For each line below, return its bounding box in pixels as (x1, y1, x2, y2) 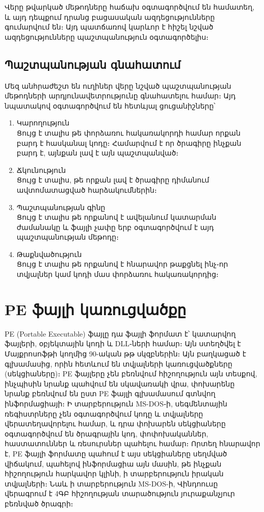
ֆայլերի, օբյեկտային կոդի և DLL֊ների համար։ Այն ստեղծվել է (5, 338, 241, 349)
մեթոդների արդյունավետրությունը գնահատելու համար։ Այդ (5, 90, 236, 101)
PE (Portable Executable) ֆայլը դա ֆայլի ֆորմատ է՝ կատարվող (5, 328, 236, 339)
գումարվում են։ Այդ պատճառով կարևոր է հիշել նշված (5, 21, 214, 32)
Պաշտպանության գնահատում (5, 56, 181, 72)
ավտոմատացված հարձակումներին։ (16, 184, 157, 195)
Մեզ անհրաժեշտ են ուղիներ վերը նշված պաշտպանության (5, 80, 231, 91)
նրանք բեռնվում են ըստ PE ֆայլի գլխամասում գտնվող (5, 388, 216, 399)
